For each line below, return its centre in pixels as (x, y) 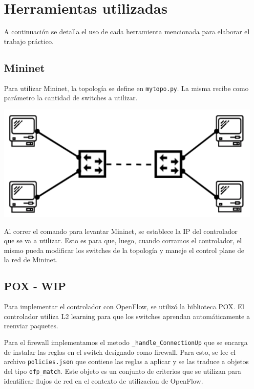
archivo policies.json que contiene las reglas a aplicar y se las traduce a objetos (127, 361)
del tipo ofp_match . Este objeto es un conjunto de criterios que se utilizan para (123, 371)
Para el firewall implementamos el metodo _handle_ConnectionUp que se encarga (126, 342)
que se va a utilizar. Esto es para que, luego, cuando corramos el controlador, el (123, 240)
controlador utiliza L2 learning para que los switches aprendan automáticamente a (127, 316)
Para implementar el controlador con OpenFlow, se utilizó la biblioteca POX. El (124, 307)
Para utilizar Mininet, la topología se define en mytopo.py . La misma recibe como (126, 88)
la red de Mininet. (31, 260)
